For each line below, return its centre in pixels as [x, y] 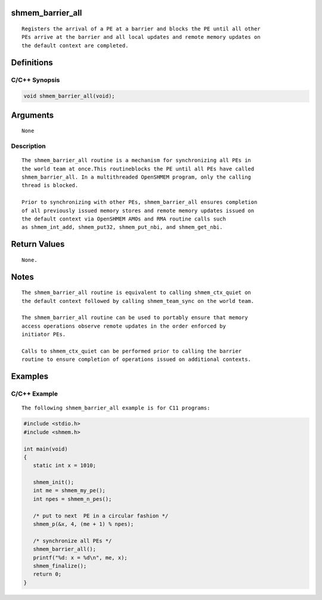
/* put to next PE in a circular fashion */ [101, 516]
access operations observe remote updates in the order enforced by [124, 326]
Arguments [32, 115]
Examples [30, 376]
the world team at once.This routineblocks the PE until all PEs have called [138, 169]
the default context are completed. [75, 45]
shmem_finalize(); [60, 566]
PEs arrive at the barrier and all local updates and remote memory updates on [141, 37]
